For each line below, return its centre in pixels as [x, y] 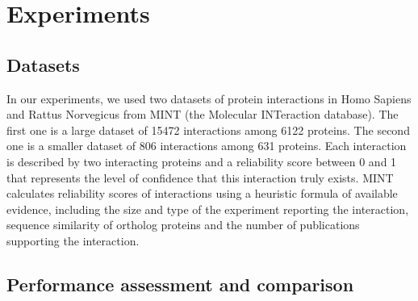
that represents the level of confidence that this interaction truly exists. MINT [200, 177]
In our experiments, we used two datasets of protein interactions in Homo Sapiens [209, 98]
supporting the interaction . [73, 240]
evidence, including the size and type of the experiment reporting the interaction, [208, 209]
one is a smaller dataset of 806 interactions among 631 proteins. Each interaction [207, 146]
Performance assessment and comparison [180, 284]
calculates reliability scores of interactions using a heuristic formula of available [202, 193]
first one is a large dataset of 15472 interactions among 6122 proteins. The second [208, 130]
